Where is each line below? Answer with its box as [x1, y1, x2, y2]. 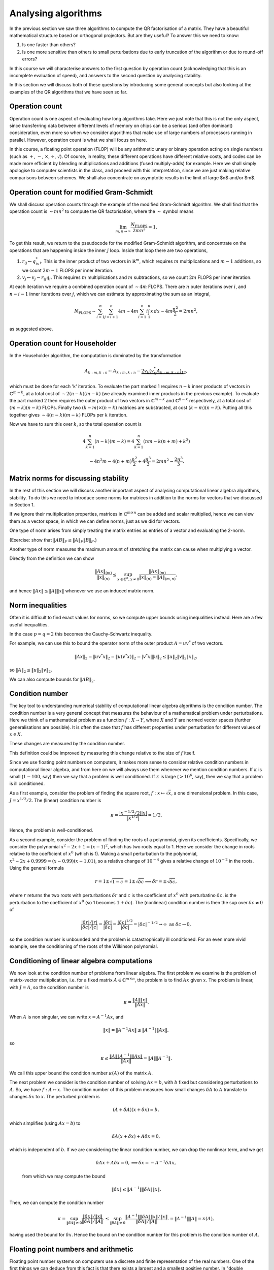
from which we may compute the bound [22, 1173, 106, 1179]
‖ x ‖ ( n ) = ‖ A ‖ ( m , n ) [139, 575, 176, 581]
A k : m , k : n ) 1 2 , [156, 368, 188, 375]
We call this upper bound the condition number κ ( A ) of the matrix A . [9, 1070, 153, 1076]
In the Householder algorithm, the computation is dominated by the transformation [9, 352, 182, 358]
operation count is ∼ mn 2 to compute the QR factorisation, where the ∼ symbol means [9, 208, 194, 214]
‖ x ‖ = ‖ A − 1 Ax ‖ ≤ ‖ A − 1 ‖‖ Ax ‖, [103, 1026, 169, 1033]
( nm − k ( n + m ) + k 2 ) [143, 437, 190, 444]
